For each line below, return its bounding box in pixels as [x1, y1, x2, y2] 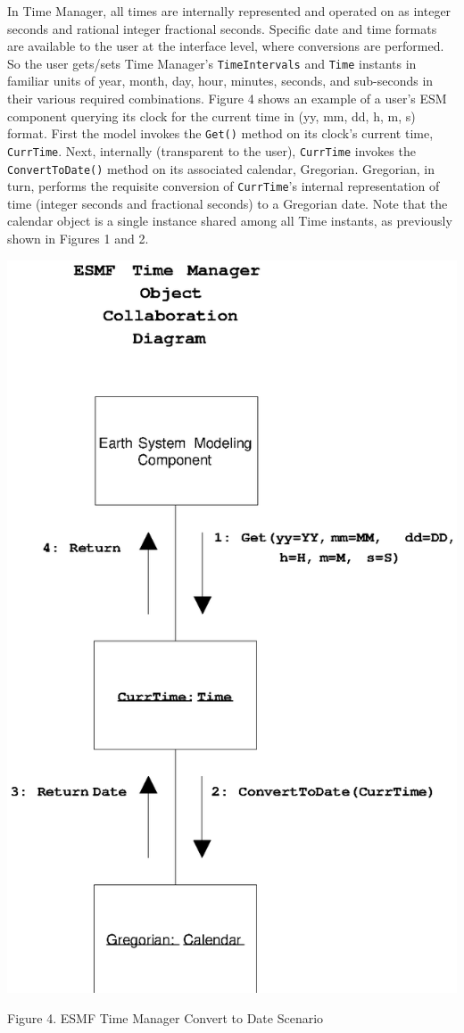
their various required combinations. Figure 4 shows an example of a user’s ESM [7, 89, 447, 108]
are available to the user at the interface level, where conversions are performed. [7, 37, 444, 55]
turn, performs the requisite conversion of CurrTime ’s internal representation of [7, 177, 440, 195]
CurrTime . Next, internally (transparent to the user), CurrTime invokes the [7, 141, 416, 160]
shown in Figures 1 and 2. [7, 229, 149, 248]
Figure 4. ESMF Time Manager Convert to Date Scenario [7, 1009, 324, 1028]
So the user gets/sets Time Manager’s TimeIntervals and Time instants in [7, 54, 417, 72]
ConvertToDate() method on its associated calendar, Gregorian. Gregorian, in [7, 159, 435, 178]
